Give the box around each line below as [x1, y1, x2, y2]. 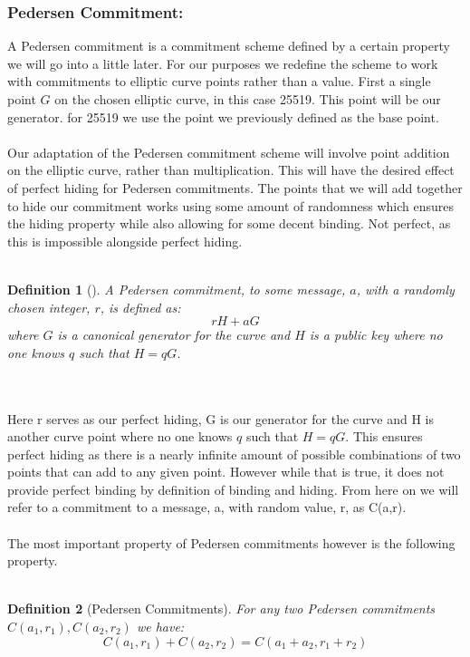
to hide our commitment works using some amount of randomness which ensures [7, 196, 454, 215]
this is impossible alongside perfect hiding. [7, 231, 243, 250]
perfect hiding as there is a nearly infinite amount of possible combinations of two [7, 444, 461, 463]
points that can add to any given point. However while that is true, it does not [7, 462, 445, 481]
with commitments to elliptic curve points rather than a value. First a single [7, 72, 431, 91]
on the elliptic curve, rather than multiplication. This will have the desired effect [7, 160, 455, 179]
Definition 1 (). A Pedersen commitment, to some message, [7, 279, 346, 298]
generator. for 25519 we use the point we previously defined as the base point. [7, 107, 439, 126]
